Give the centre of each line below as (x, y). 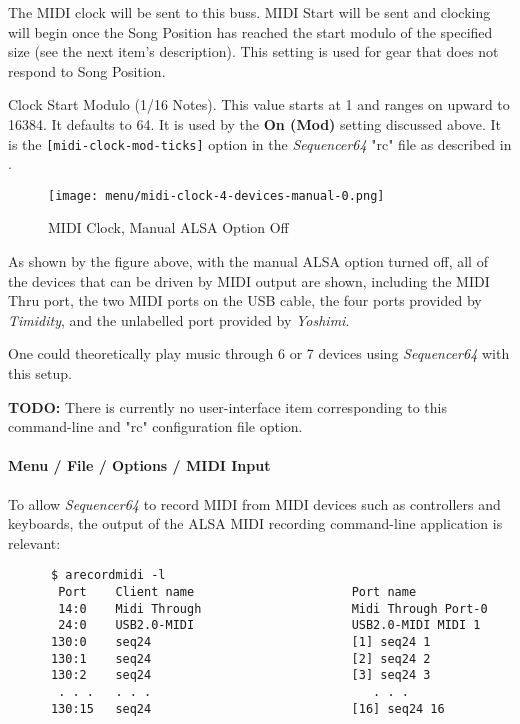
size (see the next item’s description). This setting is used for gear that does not (253, 51)
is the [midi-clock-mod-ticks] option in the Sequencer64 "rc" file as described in (260, 143)
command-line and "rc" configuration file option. (155, 426)
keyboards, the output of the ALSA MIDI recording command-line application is (255, 523)
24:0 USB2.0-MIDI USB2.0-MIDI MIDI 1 (269, 625)
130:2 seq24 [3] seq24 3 (240, 675)
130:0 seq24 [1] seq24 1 (240, 642)
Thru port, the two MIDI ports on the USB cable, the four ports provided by (245, 300)
